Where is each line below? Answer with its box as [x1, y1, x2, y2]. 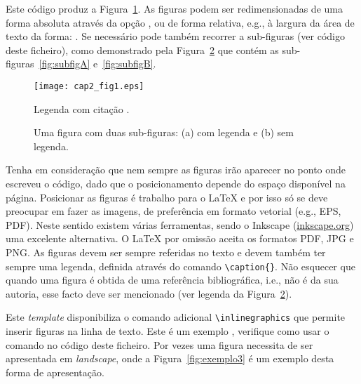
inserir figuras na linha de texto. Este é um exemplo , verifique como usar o [6, 324, 329, 338]
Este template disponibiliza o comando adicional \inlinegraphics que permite [6, 310, 346, 324]
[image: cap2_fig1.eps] [34, 81, 144, 91]
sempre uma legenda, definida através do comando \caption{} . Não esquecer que [6, 258, 355, 273]
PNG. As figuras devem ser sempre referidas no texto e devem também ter [6, 244, 326, 259]
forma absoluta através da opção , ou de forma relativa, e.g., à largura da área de [6, 15, 355, 29]
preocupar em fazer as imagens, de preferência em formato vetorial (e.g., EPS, [6, 204, 341, 218]
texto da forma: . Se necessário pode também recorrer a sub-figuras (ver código [6, 29, 345, 44]
